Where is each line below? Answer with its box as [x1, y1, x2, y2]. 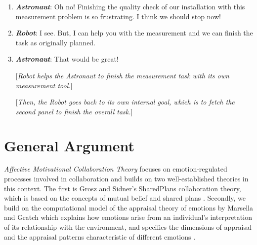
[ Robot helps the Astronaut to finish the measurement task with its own [15, 70, 229, 80]
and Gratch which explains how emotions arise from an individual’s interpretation [4, 212, 252, 222]
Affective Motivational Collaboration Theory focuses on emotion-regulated [4, 164, 227, 174]
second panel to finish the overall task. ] [15, 106, 133, 116]
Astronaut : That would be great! [15, 54, 119, 64]
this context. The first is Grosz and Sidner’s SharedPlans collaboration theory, [4, 183, 241, 193]
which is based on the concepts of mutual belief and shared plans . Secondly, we [4, 193, 246, 203]
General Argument [4, 135, 134, 155]
